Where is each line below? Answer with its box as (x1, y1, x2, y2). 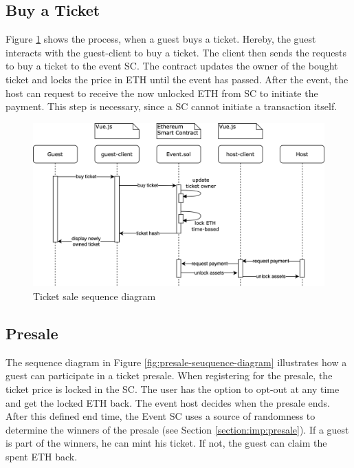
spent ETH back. (5, 449, 78, 463)
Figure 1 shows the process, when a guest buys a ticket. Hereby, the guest (5, 32, 316, 46)
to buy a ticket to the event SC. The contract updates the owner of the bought (5, 58, 338, 73)
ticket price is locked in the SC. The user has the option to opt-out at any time (5, 382, 340, 396)
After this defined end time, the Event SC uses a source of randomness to (5, 409, 316, 423)
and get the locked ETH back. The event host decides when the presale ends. (5, 395, 330, 409)
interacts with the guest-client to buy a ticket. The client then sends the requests (5, 45, 346, 59)
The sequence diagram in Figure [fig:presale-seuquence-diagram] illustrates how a (5, 354, 347, 369)
